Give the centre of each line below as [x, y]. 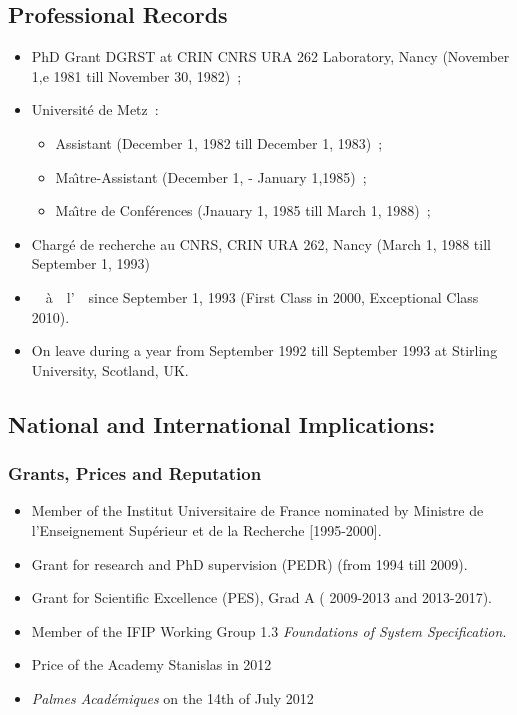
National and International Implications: [222, 423]
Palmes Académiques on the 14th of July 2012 [172, 697]
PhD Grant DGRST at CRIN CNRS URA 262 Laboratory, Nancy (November [270, 56]
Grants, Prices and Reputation [135, 473]
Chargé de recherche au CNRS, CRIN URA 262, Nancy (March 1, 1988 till [261, 243]
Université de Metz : [95, 109]
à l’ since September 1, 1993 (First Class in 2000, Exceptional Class [262, 296]
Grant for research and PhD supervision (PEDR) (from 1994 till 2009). [249, 563]
